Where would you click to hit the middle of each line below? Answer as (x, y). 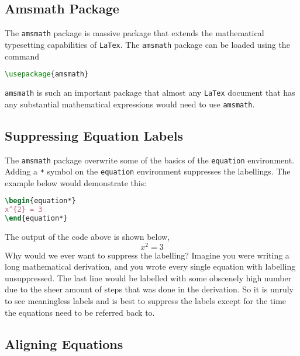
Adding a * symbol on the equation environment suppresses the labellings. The (148, 171)
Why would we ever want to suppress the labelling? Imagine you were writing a (147, 255)
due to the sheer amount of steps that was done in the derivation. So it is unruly (149, 289)
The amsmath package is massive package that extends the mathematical (135, 33)
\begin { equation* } (40, 201)
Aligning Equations (64, 343)
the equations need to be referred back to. (80, 312)
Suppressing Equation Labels (94, 135)
